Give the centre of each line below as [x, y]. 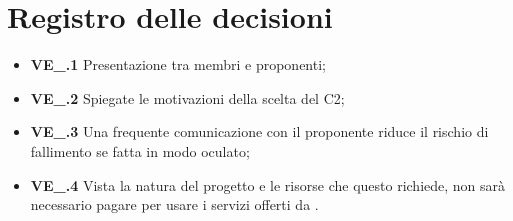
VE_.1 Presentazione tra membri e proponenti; [178, 64]
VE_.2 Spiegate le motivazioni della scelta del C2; [187, 97]
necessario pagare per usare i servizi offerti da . [174, 204]
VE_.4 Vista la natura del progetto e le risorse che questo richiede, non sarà [268, 184]
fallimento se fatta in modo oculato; [140, 150]
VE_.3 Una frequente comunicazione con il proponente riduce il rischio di [259, 131]
